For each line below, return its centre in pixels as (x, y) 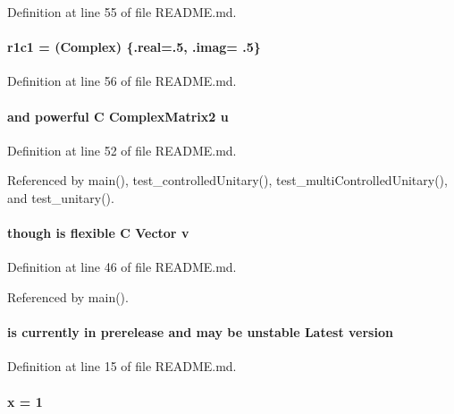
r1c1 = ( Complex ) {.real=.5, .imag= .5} (134, 47)
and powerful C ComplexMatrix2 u (118, 116)
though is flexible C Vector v (98, 233)
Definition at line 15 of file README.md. (122, 366)
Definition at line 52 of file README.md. (122, 150)
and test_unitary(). (61, 197)
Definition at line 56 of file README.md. (122, 81)
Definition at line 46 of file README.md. (122, 267)
